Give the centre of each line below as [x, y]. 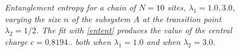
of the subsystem [101, 18]
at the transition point [182, 18]
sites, [177, 7]
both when [93, 41]
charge [16, 41]
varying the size [33, 18]
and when [164, 41]
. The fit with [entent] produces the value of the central [134, 30]
